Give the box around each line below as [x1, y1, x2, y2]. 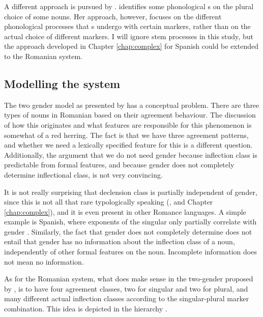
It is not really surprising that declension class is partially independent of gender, [4, 186, 257, 197]
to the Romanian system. [4, 50, 82, 61]
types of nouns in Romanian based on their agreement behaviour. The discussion [4, 109, 256, 120]
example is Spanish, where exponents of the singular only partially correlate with [4, 216, 257, 227]
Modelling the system [4, 75, 121, 91]
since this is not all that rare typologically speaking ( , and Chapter [4, 196, 213, 207]
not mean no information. [4, 256, 84, 267]
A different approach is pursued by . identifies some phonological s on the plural [4, 1, 254, 11]
